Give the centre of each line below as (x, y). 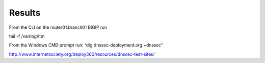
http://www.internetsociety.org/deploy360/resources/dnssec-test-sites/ (82, 54)
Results (25, 13)
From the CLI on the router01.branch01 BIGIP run (58, 27)
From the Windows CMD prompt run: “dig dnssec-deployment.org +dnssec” (86, 45)
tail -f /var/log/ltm (27, 36)
